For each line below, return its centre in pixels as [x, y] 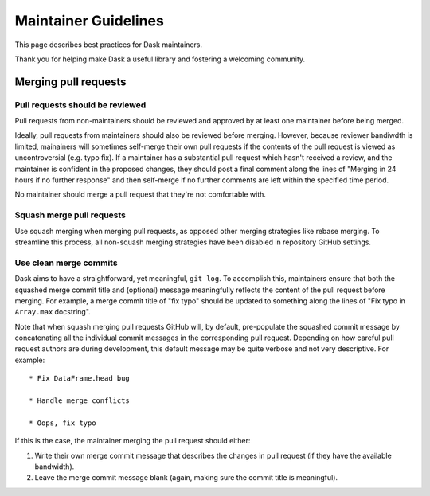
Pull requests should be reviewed [80, 105]
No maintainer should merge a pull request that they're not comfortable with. [141, 194]
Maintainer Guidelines [90, 21]
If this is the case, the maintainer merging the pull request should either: [133, 441]
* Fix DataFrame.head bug [80, 379]
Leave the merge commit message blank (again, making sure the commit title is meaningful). [186, 478]
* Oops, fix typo [63, 423]
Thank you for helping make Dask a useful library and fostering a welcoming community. [160, 59]
